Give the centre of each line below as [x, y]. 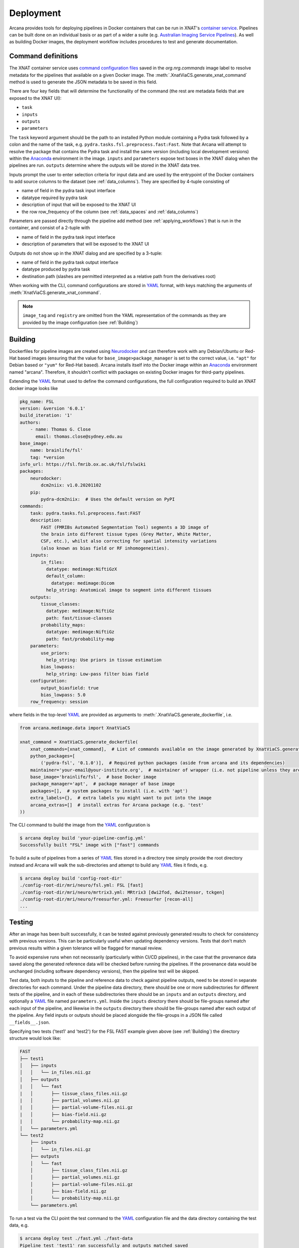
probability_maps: [63, 625]
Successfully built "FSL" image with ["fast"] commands [89, 845]
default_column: [66, 576]
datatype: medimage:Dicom [83, 583]
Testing [21, 922]
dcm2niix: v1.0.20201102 [71, 485]
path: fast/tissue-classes [79, 618]
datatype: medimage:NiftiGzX [81, 569]
